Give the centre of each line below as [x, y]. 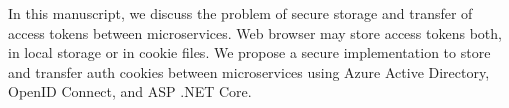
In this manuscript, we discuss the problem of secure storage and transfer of [240, 13]
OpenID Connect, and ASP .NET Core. [130, 91]
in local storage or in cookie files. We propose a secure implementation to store [249, 52]
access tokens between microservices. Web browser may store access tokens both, [255, 32]
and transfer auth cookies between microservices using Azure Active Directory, [249, 71]
